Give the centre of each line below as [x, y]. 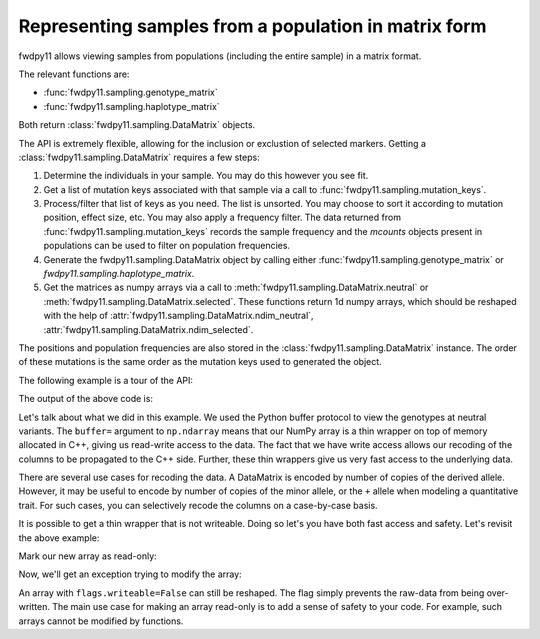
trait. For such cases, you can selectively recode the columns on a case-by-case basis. [198, 505]
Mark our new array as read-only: [87, 556]
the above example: [59, 537]
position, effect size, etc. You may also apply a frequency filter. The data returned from [222, 217]
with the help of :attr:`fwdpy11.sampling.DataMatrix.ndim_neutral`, [178, 316]
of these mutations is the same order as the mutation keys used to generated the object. [200, 362]
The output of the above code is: [86, 399]
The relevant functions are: [74, 74]
